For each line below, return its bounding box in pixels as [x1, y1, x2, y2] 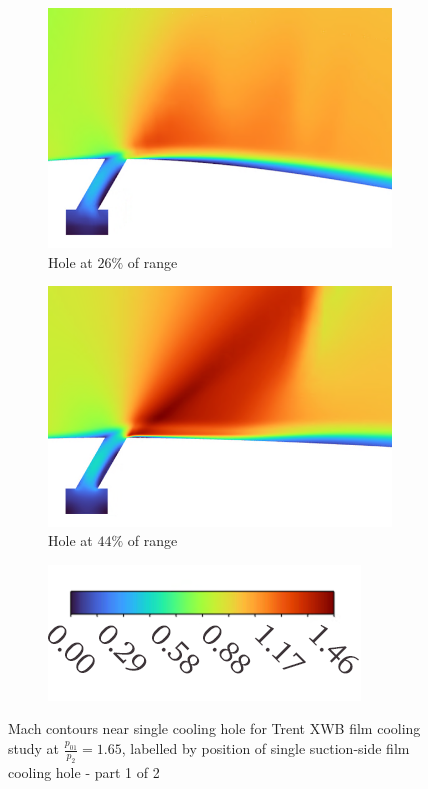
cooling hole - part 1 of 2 [8, 761, 160, 782]
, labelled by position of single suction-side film [121, 738, 410, 759]
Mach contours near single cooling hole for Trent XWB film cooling [8, 718, 421, 739]
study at [8, 738, 60, 759]
